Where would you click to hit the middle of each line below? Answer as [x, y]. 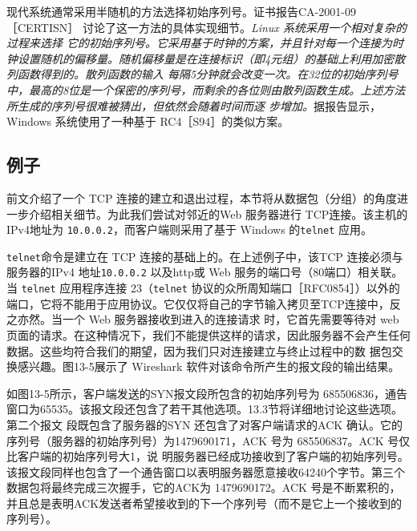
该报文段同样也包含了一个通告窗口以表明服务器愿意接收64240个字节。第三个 [206, 471]
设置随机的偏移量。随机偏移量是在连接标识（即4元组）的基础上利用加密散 [211, 58]
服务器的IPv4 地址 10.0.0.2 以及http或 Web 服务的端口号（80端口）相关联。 [205, 272]
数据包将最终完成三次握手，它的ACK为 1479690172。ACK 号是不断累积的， [204, 487]
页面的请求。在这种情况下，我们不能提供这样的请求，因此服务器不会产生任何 [208, 334]
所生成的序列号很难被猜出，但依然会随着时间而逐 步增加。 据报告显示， [194, 105]
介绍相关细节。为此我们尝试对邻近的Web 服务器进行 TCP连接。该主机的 [218, 213]
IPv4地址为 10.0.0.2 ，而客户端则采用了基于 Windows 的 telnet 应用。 [189, 229]
